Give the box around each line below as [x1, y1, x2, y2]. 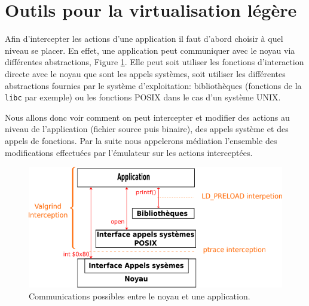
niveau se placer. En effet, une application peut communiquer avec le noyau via [5, 44, 295, 56]
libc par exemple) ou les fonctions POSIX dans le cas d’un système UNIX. [5, 91, 281, 103]
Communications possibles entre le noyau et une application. [29, 289, 250, 302]
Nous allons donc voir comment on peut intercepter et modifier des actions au [5, 111, 290, 123]
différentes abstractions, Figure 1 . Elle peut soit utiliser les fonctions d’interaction [5, 56, 304, 68]
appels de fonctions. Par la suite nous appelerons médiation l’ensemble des [5, 134, 277, 146]
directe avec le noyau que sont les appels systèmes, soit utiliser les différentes [5, 67, 286, 79]
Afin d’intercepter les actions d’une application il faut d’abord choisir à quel [5, 32, 283, 45]
